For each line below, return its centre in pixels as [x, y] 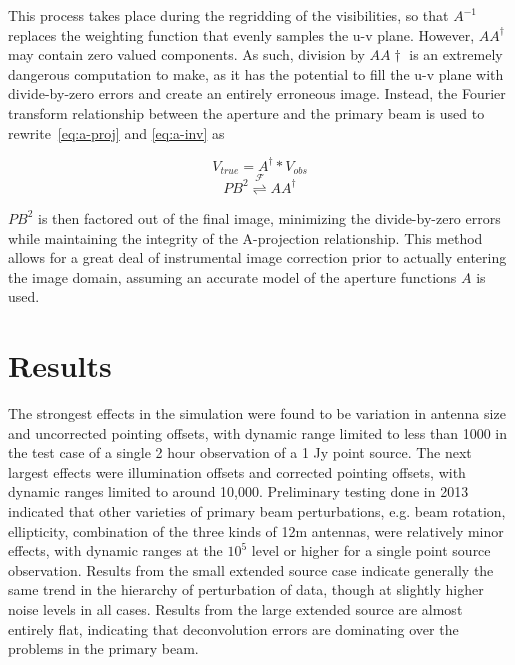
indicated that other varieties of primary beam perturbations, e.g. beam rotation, [257, 510]
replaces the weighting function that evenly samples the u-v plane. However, [241, 34]
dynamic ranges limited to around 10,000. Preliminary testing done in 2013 [238, 491]
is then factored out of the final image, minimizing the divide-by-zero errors [269, 217]
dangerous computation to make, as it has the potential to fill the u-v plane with [256, 73]
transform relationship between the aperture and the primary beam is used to [246, 112]
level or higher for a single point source [371, 550]
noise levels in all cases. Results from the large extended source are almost [235, 608]
